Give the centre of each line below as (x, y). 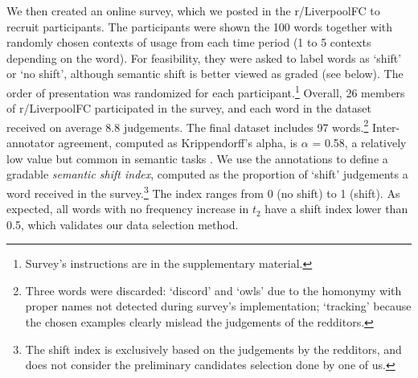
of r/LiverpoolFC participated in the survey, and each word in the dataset (189, 108)
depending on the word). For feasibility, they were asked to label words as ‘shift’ (204, 58)
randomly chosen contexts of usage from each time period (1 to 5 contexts (189, 42)
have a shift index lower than (336, 209)
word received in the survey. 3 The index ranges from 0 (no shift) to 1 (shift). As (203, 191)
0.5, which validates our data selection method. (123, 224)
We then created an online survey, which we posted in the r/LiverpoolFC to (193, 10)
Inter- (386, 127)
